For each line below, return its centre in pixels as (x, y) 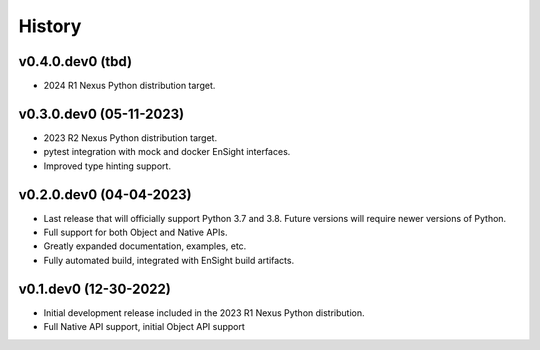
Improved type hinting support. (107, 166)
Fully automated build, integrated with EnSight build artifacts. (169, 260)
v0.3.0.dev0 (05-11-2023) (101, 113)
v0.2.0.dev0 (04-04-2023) (105, 194)
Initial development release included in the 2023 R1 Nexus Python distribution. (204, 312)
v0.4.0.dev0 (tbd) (75, 61)
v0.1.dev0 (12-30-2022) (95, 288)
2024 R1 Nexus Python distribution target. (129, 86)
